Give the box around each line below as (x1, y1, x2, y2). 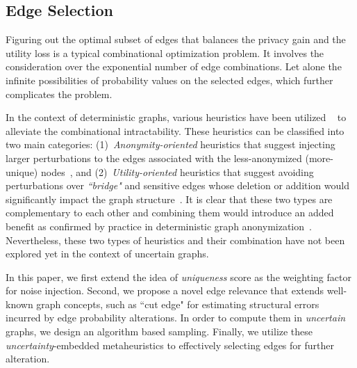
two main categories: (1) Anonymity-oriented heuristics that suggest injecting (6, 137, 335, 152)
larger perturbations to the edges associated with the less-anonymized (6, 150, 302, 165)
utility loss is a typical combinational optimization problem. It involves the (6, 45, 324, 60)
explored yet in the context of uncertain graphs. (6, 246, 209, 261)
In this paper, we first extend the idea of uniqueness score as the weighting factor (6, 269, 351, 284)
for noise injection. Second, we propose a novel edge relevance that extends (6, 283, 324, 298)
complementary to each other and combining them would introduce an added (6, 205, 334, 220)
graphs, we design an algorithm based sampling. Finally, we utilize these (6, 324, 313, 339)
